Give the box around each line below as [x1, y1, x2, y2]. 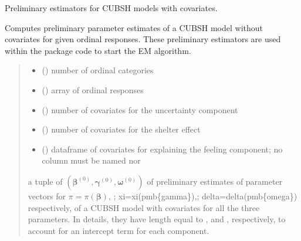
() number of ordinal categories [42, 64, 154, 76]
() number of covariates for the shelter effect [42, 123, 201, 135]
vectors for [28, 189, 66, 202]
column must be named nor [42, 154, 141, 167]
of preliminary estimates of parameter [147, 175, 283, 187]
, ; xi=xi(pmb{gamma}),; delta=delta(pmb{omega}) [108, 189, 297, 202]
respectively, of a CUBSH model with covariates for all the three [28, 201, 260, 213]
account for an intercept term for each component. [28, 224, 209, 236]
